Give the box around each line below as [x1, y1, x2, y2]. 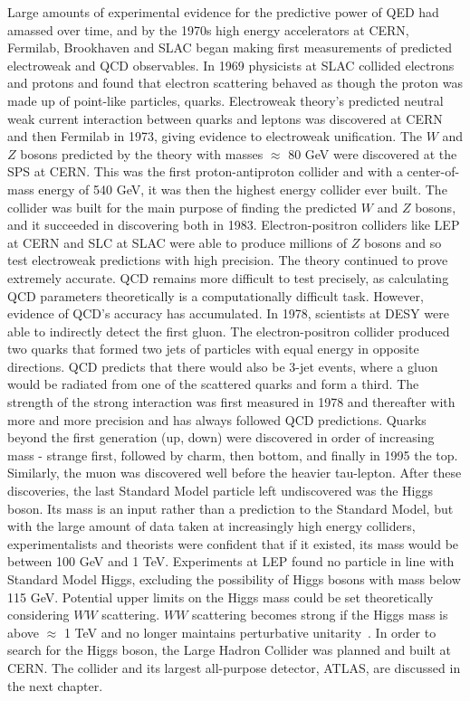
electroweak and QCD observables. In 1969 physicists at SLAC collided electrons [7, 55, 455, 74]
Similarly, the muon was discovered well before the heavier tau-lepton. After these [7, 463, 462, 482]
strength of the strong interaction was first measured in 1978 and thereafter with [7, 393, 456, 412]
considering [7, 605, 70, 624]
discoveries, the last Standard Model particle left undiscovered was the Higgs [7, 481, 433, 500]
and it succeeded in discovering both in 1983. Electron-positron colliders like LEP [7, 215, 460, 234]
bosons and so [363, 232, 442, 251]
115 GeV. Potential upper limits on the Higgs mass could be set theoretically [7, 587, 434, 606]
